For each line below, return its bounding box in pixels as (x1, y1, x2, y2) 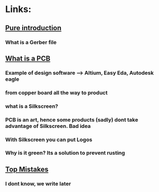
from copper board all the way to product (5, 89, 108, 96)
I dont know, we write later (5, 180, 71, 187)
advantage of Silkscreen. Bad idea (5, 122, 91, 130)
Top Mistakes (5, 165, 49, 173)
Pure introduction (5, 24, 62, 32)
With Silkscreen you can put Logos (5, 136, 92, 143)
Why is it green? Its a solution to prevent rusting (5, 150, 125, 157)
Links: (5, 4, 32, 15)
